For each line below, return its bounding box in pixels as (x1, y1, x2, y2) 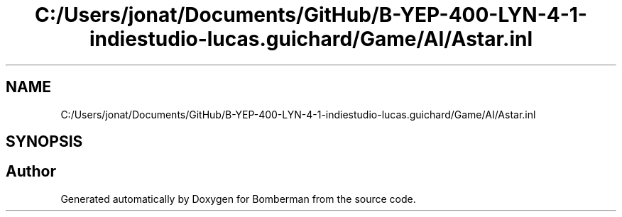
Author (6, 162, 56, 181)
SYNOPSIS (6, 133, 83, 151)
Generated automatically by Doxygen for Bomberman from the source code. (60, 192, 416, 205)
